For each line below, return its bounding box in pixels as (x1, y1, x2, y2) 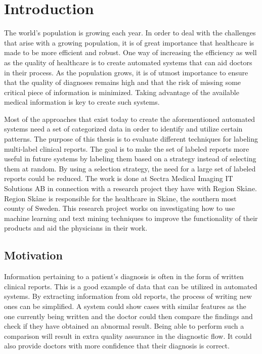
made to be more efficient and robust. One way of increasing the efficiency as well (4, 47, 257, 58)
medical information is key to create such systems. (4, 97, 160, 107)
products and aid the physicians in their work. (4, 223, 148, 233)
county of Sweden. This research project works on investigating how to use (4, 203, 235, 213)
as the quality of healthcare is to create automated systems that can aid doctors (4, 57, 252, 67)
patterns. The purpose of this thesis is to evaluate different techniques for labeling (4, 134, 258, 144)
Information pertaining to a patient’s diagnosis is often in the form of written (4, 271, 244, 282)
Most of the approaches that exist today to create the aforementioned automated (4, 113, 255, 124)
